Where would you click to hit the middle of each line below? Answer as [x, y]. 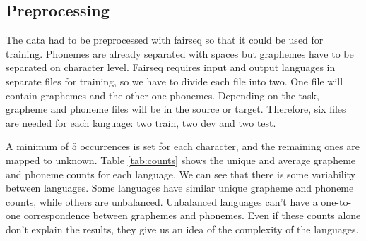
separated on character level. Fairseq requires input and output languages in [171, 67]
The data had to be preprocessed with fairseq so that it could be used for [165, 40]
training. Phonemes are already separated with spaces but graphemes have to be [180, 53]
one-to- [336, 201]
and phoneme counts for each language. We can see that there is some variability [181, 174]
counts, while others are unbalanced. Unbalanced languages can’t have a [162, 201]
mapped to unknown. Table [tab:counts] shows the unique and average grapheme [181, 160]
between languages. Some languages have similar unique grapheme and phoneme [180, 188]
